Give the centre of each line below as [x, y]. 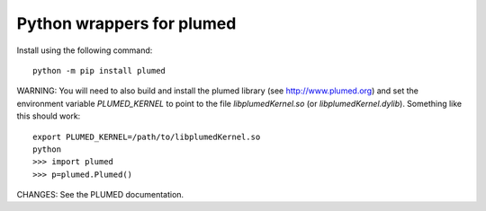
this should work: [49, 116]
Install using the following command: [85, 50]
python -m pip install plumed [99, 70]
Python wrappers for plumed [126, 23]
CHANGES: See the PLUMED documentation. [100, 195]
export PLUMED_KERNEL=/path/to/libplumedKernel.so [147, 136]
